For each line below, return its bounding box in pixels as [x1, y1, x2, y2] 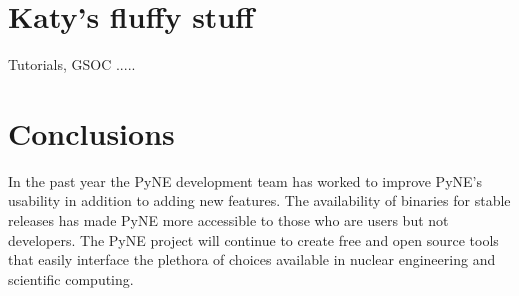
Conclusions [8, 112, 175, 153]
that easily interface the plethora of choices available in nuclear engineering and [8, 249, 496, 270]
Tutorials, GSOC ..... [8, 54, 136, 75]
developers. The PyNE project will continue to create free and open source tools [8, 229, 499, 250]
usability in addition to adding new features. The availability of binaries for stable [8, 190, 511, 211]
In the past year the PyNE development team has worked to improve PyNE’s [8, 170, 482, 191]
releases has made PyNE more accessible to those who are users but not [8, 210, 449, 231]
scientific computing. [8, 268, 134, 289]
